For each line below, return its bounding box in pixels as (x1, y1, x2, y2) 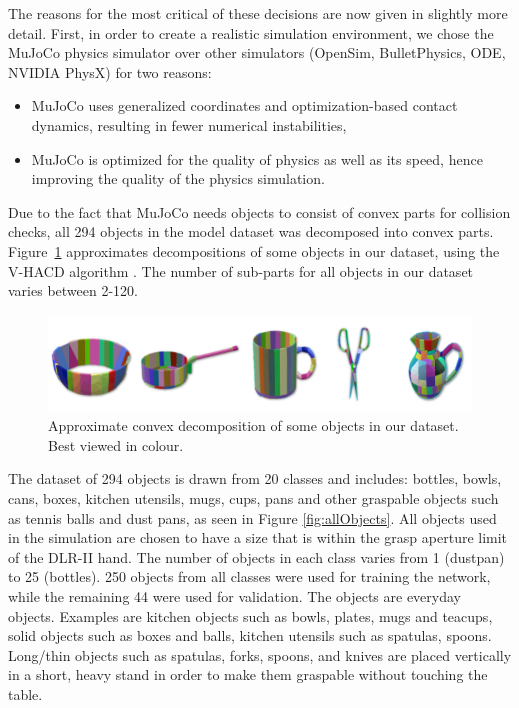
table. (8, 683, 43, 704)
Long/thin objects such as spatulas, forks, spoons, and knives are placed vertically (8, 644, 512, 665)
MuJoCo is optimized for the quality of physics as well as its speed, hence (31, 148, 483, 169)
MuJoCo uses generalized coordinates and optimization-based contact (31, 95, 458, 116)
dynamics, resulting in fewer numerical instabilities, (31, 114, 347, 135)
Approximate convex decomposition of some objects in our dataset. (48, 415, 459, 436)
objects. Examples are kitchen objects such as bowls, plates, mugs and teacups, (8, 605, 493, 626)
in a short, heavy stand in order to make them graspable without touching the (8, 664, 488, 685)
